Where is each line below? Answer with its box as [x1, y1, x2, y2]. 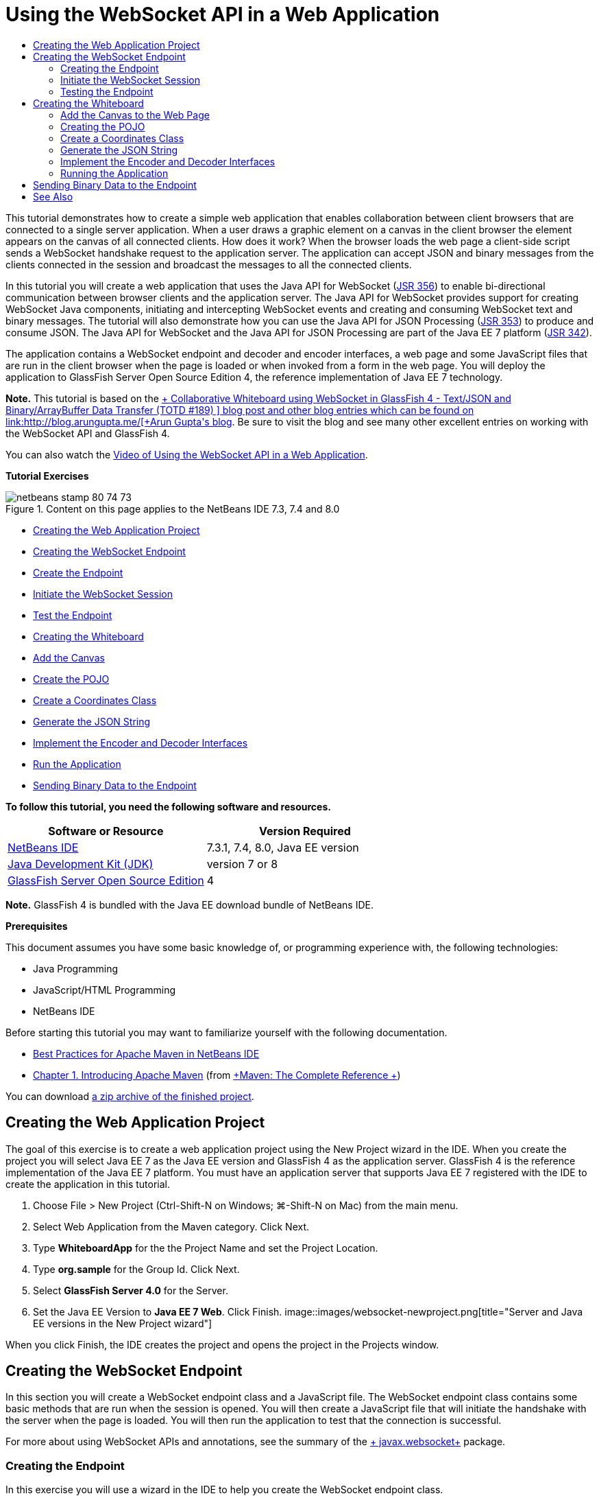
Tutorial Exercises [5, 469, 89, 482]
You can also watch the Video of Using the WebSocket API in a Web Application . [5, 448, 368, 460]
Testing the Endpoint [60, 85, 154, 97]
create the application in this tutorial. [5, 1178, 171, 1190]
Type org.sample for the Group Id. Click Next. [33, 1263, 240, 1275]
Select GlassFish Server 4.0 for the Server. [33, 1284, 228, 1296]
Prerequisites [5, 920, 68, 932]
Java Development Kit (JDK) [8, 856, 154, 871]
